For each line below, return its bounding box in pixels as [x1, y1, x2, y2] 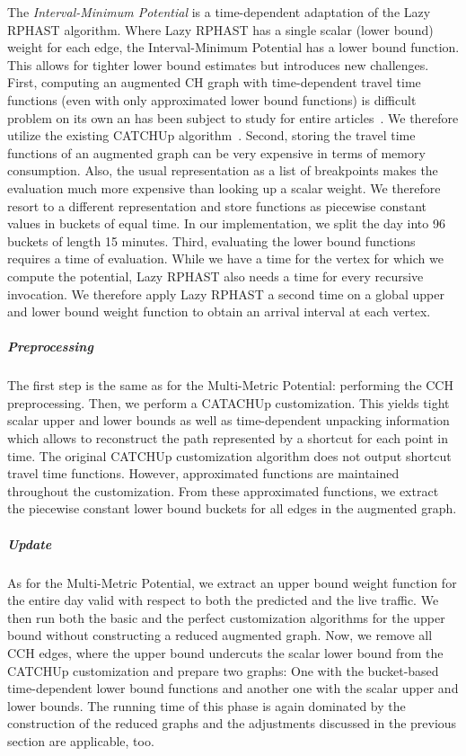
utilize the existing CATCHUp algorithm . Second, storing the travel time [7, 126, 416, 145]
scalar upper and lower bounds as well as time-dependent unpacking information [7, 411, 450, 430]
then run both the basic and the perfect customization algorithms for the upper [7, 608, 445, 627]
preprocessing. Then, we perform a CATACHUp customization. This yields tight [7, 393, 450, 412]
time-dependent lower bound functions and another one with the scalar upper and [7, 679, 459, 698]
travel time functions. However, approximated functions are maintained [7, 464, 400, 483]
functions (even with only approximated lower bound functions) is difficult [7, 90, 417, 109]
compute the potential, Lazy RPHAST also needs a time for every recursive [7, 266, 424, 285]
